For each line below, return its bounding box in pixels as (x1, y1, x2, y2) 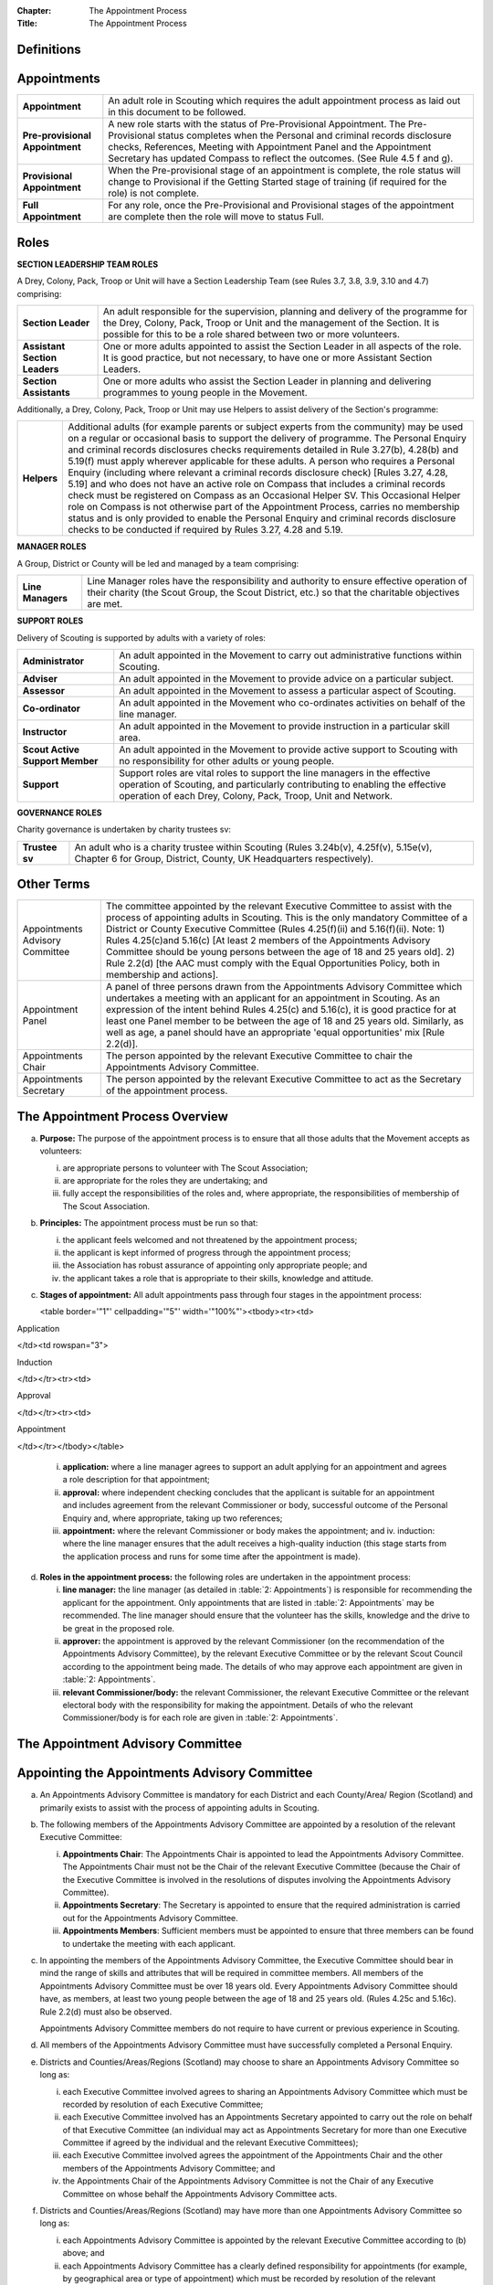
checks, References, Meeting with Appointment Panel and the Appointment (108, 141, 432, 154)
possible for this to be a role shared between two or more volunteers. (102, 328, 401, 340)
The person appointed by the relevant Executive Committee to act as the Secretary (105, 1073, 462, 1086)
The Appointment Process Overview (16, 1109, 228, 1124)
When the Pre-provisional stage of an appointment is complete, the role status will (108, 165, 461, 177)
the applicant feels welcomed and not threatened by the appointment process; (62, 1234, 358, 1245)
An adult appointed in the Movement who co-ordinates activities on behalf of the (119, 696, 466, 708)
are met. (87, 598, 123, 611)
